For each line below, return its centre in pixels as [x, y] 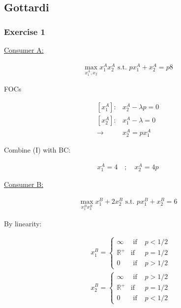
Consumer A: [24, 50]
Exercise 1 [25, 31]
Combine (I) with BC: [37, 150]
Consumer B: [24, 184]
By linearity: [23, 223]
